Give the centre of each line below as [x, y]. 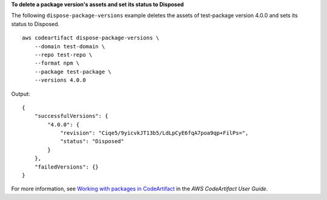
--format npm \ [57, 63]
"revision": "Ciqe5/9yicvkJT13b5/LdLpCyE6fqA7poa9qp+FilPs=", [154, 133]
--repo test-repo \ [63, 55]
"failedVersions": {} [67, 167]
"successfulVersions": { [71, 116]
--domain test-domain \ [70, 46]
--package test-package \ [73, 72]
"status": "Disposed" [92, 141]
